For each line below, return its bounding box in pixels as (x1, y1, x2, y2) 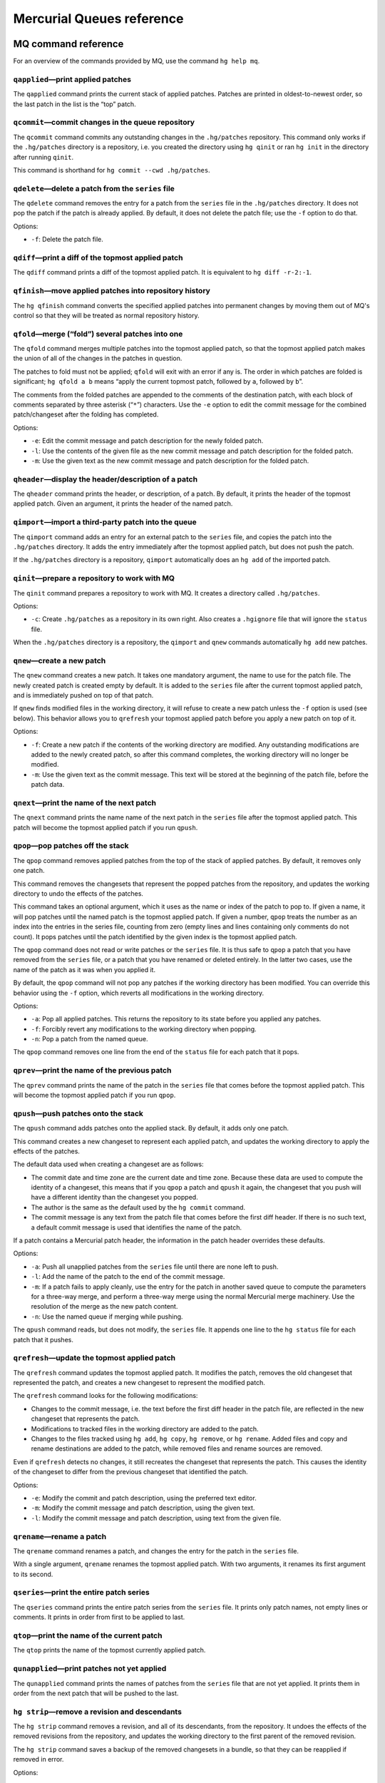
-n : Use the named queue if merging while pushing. (31, 1312, 183, 1321)
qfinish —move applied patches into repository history (13, 286, 210, 296)
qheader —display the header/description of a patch (13, 474, 198, 484)
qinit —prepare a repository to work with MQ (13, 573, 175, 583)
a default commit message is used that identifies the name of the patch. (31, 1223, 242, 1232)
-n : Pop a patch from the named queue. (31, 1035, 148, 1043)
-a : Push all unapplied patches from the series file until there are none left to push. (31, 1262, 279, 1271)
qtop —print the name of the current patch (13, 1630, 163, 1640)
